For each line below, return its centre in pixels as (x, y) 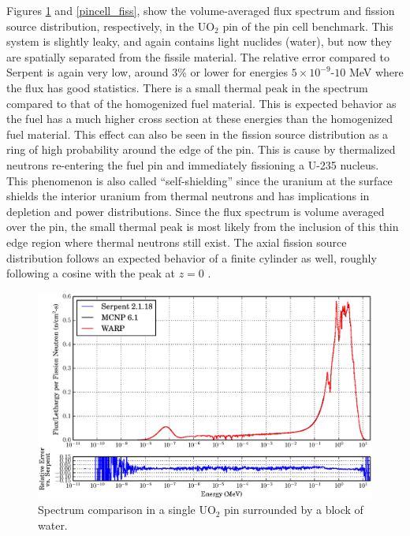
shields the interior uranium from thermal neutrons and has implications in (188, 196)
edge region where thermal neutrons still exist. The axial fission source (177, 242)
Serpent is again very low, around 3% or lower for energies (147, 72)
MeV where (376, 72)
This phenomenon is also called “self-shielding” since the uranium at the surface (199, 180)
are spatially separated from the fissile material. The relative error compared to (198, 56)
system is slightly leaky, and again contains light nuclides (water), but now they (199, 41)
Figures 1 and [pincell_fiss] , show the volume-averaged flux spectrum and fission (201, 10)
